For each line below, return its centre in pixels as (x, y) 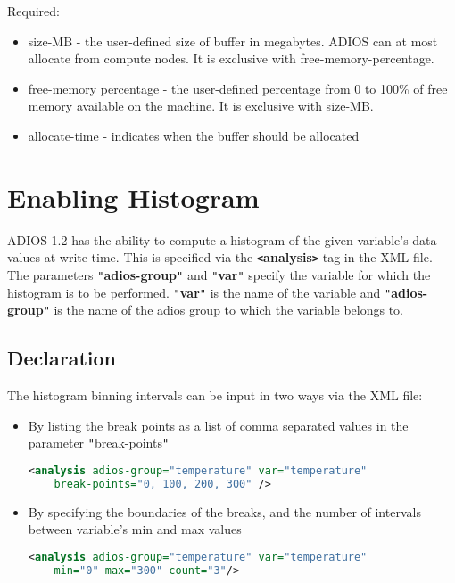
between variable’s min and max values (135, 529)
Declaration (62, 358)
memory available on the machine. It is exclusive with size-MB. (201, 106)
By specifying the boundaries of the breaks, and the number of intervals (224, 511)
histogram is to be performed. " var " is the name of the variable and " (199, 292)
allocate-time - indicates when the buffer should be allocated (194, 135)
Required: (33, 11)
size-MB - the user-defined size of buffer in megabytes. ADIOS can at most (233, 41)
